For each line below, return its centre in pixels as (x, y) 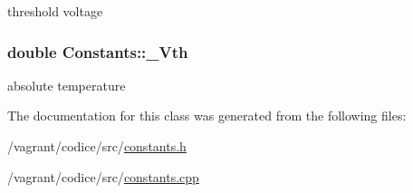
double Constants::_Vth (98, 51)
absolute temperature (67, 85)
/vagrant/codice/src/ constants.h (97, 146)
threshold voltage (55, 11)
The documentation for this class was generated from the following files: (207, 116)
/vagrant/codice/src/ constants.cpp (103, 176)
